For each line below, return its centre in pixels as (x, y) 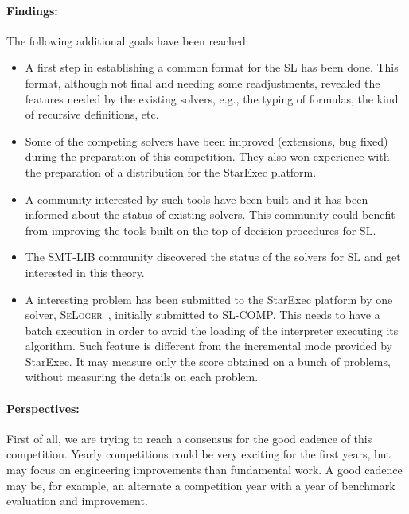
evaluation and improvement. (77, 501)
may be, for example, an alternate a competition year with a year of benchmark (201, 485)
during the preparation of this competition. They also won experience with (207, 156)
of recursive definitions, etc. (92, 114)
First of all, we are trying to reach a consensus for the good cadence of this (189, 438)
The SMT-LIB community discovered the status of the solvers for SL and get (213, 257)
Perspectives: (43, 408)
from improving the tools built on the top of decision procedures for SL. (201, 230)
